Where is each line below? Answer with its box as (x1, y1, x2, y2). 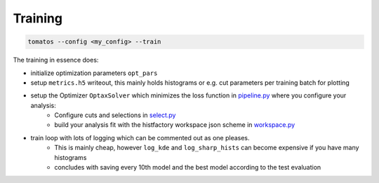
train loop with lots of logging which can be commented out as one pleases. (30, 133, 250, 142)
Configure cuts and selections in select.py (54, 111, 176, 119)
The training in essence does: (13, 56, 99, 65)
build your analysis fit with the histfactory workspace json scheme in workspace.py (54, 121, 295, 129)
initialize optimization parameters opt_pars (30, 69, 158, 77)
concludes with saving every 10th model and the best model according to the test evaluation (54, 163, 321, 172)
